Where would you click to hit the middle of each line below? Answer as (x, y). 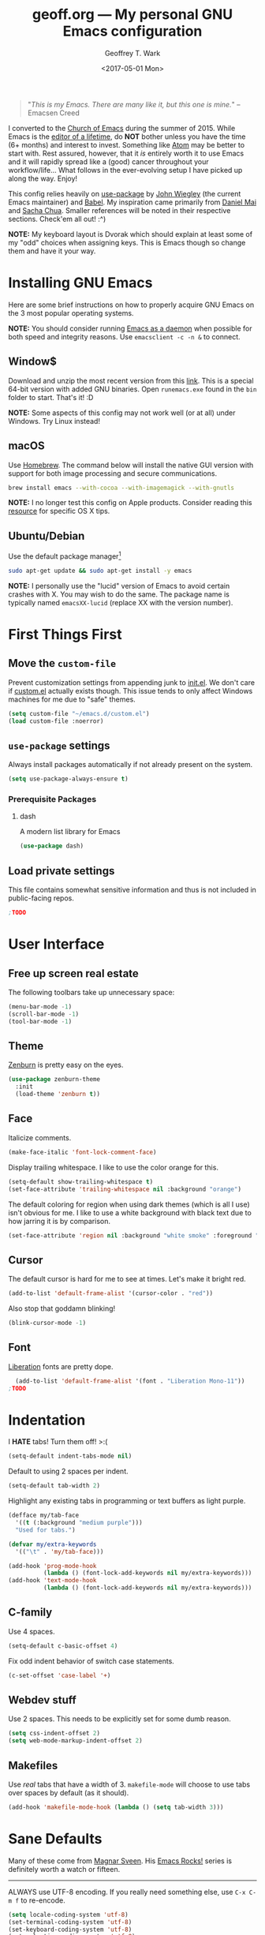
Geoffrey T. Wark (132, 53)
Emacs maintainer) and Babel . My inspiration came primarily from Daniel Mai (132, 202)
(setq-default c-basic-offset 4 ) (63, 1646)
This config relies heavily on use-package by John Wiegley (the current (125, 193)
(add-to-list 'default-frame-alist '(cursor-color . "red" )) (111, 1293)
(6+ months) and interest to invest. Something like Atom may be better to (127, 144)
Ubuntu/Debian (47, 535)
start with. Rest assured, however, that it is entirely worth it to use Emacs (126, 153)
